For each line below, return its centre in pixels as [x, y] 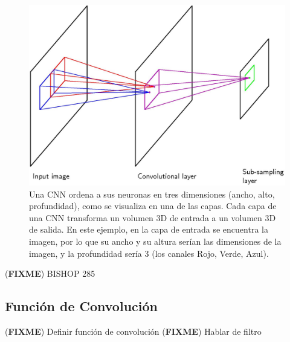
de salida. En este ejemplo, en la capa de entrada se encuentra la [149, 229]
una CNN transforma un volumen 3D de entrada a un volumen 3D [153, 217]
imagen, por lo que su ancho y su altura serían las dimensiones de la [155, 241]
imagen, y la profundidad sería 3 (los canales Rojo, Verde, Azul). [149, 253]
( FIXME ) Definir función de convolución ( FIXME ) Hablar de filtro [133, 331]
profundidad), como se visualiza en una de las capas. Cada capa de [153, 206]
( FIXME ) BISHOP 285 [50, 273]
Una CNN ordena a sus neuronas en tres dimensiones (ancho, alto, [152, 194]
